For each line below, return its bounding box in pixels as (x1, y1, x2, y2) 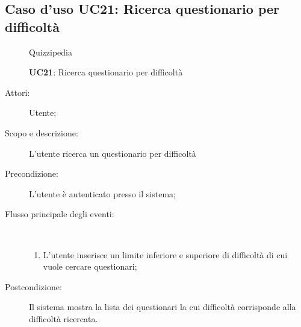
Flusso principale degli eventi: (5, 208, 114, 220)
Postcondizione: (5, 280, 62, 293)
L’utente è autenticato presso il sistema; (29, 187, 176, 200)
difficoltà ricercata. (29, 312, 98, 325)
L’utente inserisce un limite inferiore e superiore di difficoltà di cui (43, 248, 288, 261)
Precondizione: (5, 167, 58, 180)
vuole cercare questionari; (43, 260, 137, 273)
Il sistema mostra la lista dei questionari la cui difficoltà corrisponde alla (29, 300, 296, 313)
